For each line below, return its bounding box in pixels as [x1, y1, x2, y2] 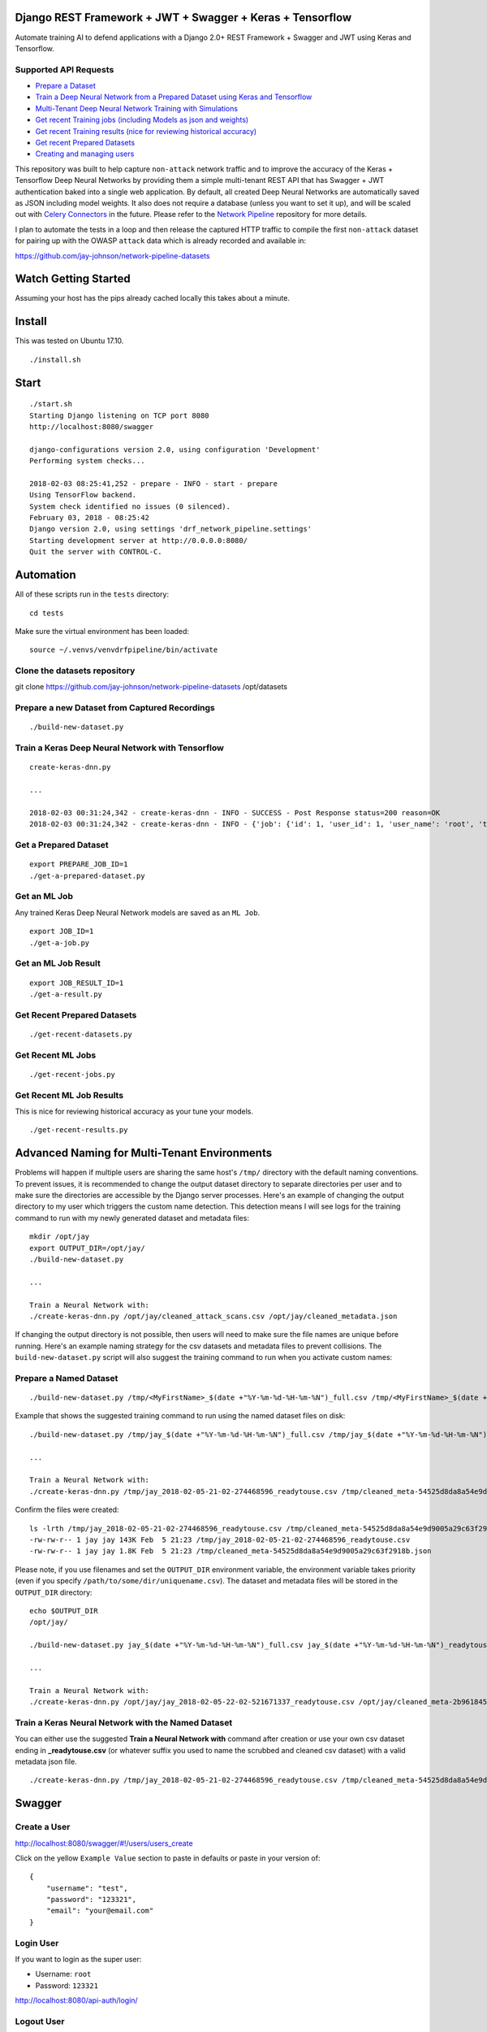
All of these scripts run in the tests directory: [15, 589, 170, 599]
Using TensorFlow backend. [29, 490, 137, 500]
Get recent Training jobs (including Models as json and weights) [35, 115, 249, 125]
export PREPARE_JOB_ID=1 [29, 860, 128, 869]
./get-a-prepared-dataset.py [29, 871, 145, 880]
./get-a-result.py [29, 989, 103, 999]
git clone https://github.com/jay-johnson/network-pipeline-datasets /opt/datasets [15, 682, 288, 692]
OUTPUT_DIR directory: [15, 1587, 93, 1597]
